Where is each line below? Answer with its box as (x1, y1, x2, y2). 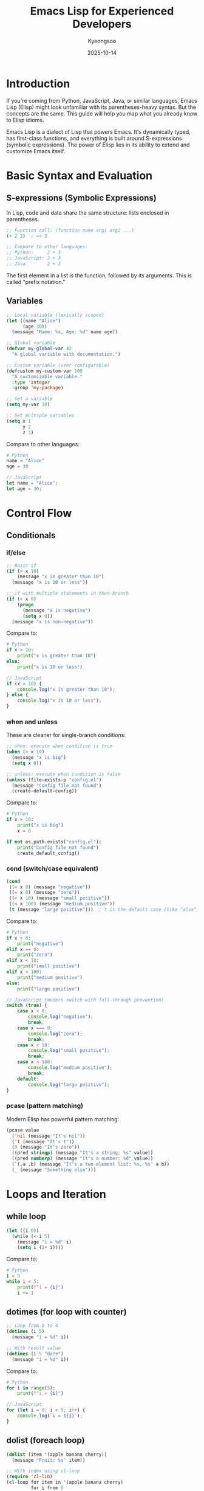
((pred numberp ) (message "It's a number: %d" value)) (12, 1155, 154, 1162)
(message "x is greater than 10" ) (17, 573, 104, 580)
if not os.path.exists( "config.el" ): (6, 839, 102, 845)
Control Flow (6, 506, 72, 520)
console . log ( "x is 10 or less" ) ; (17, 697, 102, 704)
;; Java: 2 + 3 (6, 261, 61, 267)
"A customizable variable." (12, 373, 83, 379)
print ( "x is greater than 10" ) (17, 652, 97, 659)
